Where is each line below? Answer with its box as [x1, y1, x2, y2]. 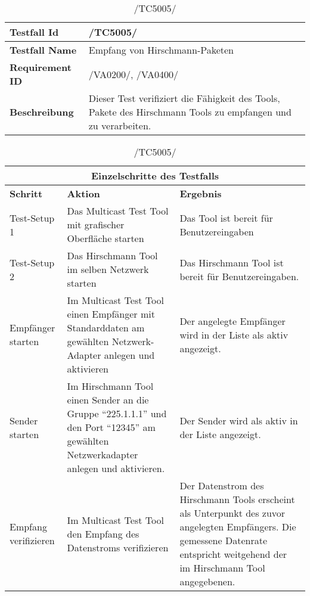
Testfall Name [10, 43, 77, 57]
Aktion [67, 187, 100, 200]
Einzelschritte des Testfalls [91, 169, 219, 182]
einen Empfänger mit [67, 307, 155, 321]
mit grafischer [67, 218, 125, 231]
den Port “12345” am [67, 420, 156, 434]
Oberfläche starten [67, 231, 144, 245]
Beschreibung [10, 105, 74, 119]
